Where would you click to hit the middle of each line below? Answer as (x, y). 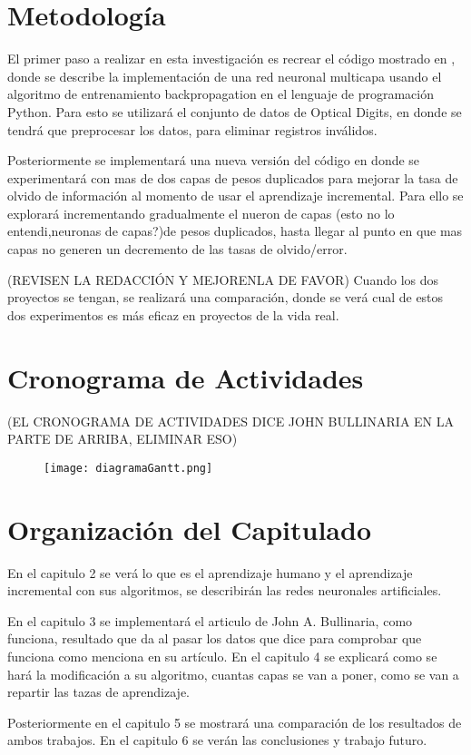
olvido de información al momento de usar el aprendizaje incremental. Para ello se (235, 196)
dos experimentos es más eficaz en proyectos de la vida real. (173, 314)
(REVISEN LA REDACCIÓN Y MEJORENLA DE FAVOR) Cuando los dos (223, 279)
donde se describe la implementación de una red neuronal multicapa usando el (225, 76)
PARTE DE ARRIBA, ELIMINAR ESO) (123, 439)
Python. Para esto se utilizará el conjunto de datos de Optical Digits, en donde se (235, 111)
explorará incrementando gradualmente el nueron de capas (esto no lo (201, 213)
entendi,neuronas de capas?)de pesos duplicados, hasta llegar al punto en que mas (235, 231)
